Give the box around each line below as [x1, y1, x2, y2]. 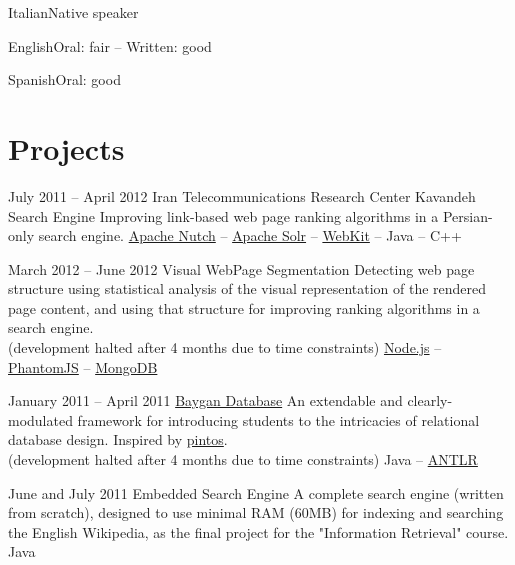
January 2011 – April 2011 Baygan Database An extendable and [8, 390, 403, 411]
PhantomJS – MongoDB [8, 356, 158, 377]
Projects [8, 127, 125, 168]
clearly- [407, 390, 453, 411]
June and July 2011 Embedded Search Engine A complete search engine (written [8, 482, 504, 503]
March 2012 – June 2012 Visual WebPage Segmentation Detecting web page [8, 258, 475, 279]
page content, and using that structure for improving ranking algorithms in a [8, 297, 480, 318]
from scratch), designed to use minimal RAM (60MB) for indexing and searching [8, 502, 504, 523]
